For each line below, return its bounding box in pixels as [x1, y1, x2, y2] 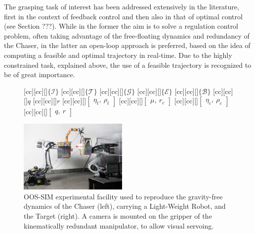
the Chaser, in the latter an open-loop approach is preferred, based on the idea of [4, 40, 251, 50]
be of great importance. [4, 69, 75, 80]
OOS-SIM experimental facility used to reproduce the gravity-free [24, 191, 223, 201]
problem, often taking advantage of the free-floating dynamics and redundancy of [4, 30, 250, 41]
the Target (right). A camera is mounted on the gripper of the [24, 211, 212, 221]
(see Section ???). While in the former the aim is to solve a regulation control [4, 21, 239, 31]
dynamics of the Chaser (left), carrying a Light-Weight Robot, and [24, 201, 226, 211]
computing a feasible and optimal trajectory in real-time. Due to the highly [4, 49, 232, 60]
